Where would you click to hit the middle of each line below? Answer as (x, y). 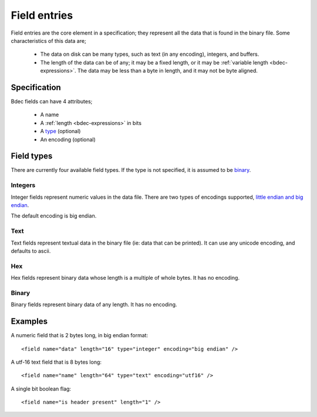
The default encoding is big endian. (54, 216)
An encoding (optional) (68, 139)
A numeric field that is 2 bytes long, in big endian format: (80, 335)
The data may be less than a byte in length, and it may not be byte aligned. (167, 71)
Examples (29, 322)
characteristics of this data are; (48, 40)
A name (50, 115)
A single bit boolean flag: (41, 389)
